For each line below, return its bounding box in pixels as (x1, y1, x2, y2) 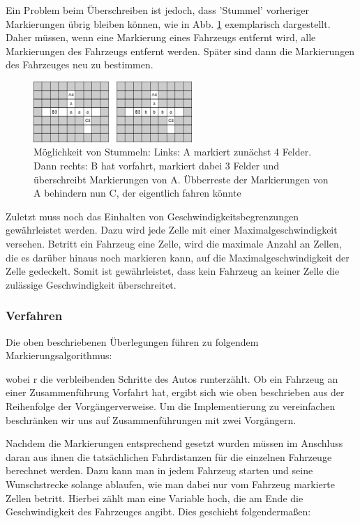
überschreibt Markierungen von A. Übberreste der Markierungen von (33, 172, 329, 186)
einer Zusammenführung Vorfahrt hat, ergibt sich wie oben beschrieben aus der (6, 385, 345, 400)
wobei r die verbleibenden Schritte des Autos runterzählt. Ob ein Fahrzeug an (6, 371, 338, 386)
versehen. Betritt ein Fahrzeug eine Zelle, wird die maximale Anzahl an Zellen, (6, 236, 342, 251)
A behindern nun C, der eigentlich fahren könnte (33, 185, 241, 200)
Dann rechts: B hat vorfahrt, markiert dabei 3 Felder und (33, 158, 280, 173)
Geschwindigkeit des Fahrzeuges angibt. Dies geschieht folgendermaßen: (6, 504, 311, 519)
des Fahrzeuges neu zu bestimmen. (6, 57, 153, 72)
